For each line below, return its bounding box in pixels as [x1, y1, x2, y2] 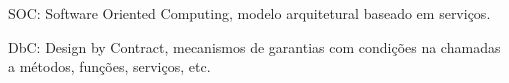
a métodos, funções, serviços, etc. [8, 56, 211, 77]
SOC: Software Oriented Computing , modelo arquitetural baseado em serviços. [8, 3, 491, 23]
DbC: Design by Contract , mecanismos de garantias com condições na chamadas [8, 36, 501, 57]
